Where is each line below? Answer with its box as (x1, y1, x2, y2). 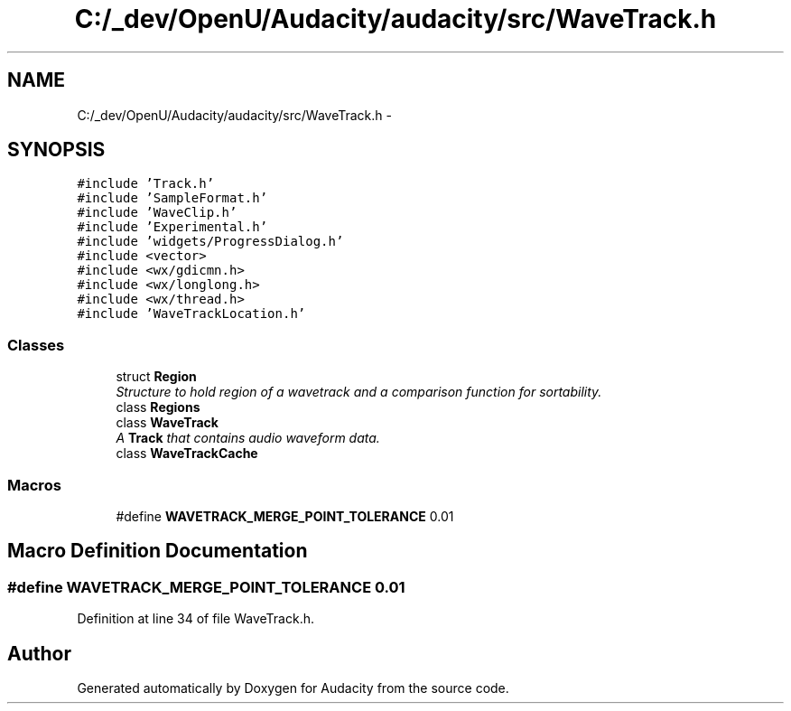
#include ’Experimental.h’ (77, 220, 268, 235)
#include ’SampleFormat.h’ (77, 191, 268, 206)
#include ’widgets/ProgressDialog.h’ (77, 234, 344, 249)
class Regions (116, 399, 200, 416)
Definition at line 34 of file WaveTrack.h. (77, 611, 315, 627)
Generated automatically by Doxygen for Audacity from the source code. (77, 680, 509, 696)
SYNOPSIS (7, 138, 106, 162)
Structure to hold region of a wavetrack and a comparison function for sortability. (116, 384, 602, 400)
